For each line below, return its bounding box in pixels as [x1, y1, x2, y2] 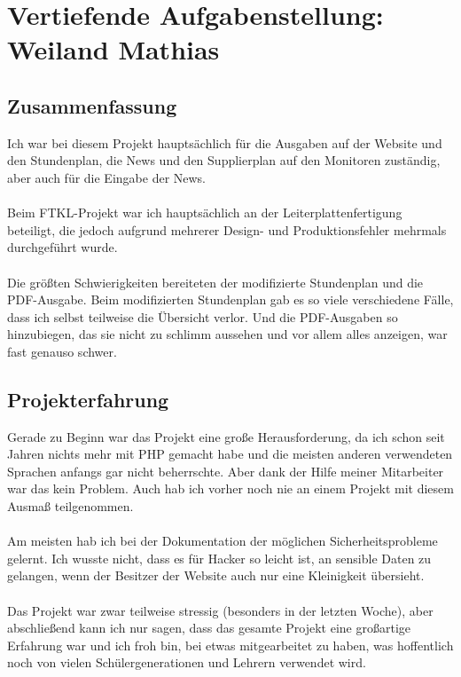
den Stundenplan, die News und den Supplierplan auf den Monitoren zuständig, [7, 151, 441, 169]
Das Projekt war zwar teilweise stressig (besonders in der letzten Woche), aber [7, 601, 434, 619]
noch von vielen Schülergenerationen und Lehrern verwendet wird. [7, 653, 366, 672]
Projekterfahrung [7, 385, 169, 413]
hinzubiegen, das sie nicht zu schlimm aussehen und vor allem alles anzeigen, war [7, 325, 448, 343]
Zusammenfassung [7, 91, 177, 119]
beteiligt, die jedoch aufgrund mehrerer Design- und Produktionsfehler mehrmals [7, 220, 447, 239]
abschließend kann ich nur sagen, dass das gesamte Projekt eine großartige [7, 618, 411, 637]
